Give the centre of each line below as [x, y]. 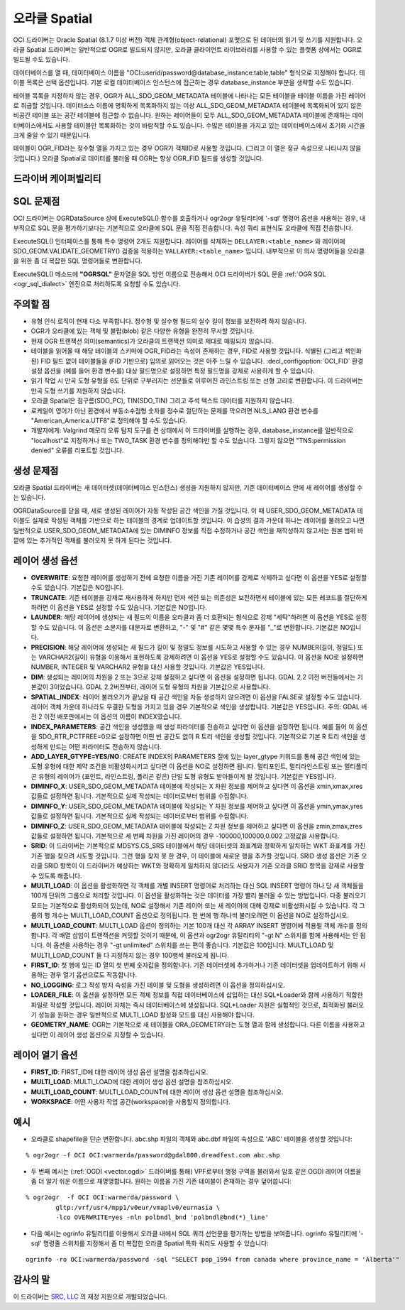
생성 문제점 [36, 470]
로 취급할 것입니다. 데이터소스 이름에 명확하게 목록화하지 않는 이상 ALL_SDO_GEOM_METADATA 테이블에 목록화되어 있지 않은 [188, 105]
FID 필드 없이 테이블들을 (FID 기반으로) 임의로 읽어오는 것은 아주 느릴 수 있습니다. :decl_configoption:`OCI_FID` [195, 361]
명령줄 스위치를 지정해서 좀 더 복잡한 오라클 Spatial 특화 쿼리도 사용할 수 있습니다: [156, 1243]
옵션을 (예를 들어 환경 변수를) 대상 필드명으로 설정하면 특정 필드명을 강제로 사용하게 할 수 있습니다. [179, 371]
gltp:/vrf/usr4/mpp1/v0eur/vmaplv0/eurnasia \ [138, 1207]
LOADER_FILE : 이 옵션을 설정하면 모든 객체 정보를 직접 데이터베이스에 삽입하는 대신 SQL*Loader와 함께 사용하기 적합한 [197, 995]
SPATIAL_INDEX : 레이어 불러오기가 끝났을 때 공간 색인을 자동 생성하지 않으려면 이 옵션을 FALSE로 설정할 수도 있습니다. [196, 697]
